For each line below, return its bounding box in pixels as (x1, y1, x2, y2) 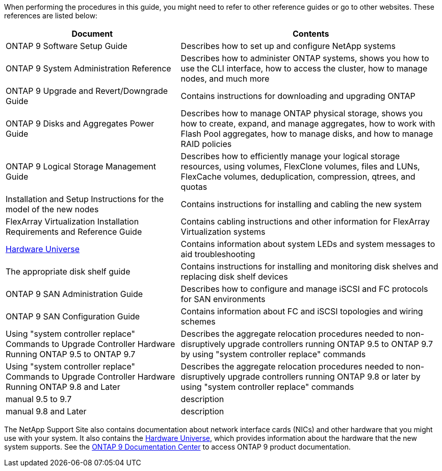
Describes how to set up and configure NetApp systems (180, 41, 396, 51)
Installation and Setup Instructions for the (6, 194, 164, 204)
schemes (180, 316, 216, 327)
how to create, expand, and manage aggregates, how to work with (180, 118, 435, 129)
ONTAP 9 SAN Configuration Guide (6, 311, 140, 321)
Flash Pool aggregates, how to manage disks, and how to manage (180, 129, 433, 139)
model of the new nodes (6, 204, 99, 214)
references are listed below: (4, 11, 98, 20)
